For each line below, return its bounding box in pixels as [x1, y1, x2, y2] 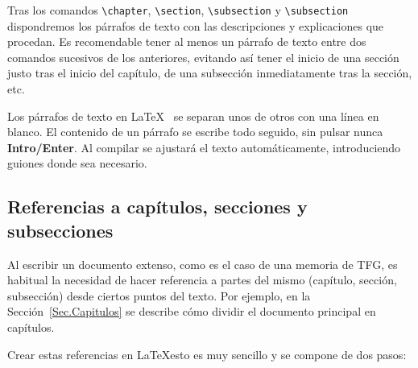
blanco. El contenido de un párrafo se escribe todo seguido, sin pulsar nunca [7, 123, 383, 140]
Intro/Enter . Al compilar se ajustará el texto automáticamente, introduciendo [7, 139, 401, 155]
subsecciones [7, 217, 114, 242]
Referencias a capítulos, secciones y [7, 194, 308, 219]
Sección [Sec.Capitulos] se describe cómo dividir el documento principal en [7, 303, 376, 320]
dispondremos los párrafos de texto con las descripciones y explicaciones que [7, 17, 384, 34]
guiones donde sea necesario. [7, 155, 147, 172]
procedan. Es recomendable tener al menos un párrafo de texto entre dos [7, 33, 366, 50]
